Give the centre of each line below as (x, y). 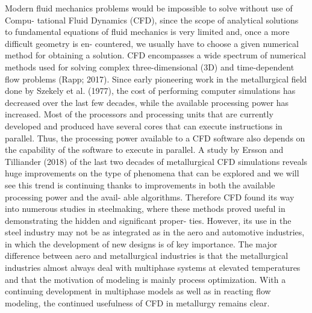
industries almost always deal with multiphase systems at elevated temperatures (153, 268)
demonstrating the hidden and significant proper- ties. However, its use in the (148, 220)
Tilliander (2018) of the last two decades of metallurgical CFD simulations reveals (156, 161)
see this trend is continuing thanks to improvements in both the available (140, 184)
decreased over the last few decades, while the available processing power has (147, 102)
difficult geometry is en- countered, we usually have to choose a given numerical (152, 43)
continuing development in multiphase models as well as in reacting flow (138, 291)
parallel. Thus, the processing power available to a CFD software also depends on (155, 138)
